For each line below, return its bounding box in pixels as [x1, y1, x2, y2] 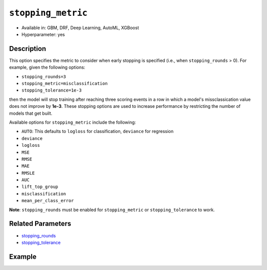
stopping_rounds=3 [21, 74, 66, 79]
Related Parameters [9, 220, 72, 228]
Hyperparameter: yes [21, 31, 65, 37]
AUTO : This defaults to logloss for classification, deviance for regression [21, 129, 174, 135]
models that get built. [9, 110, 53, 116]
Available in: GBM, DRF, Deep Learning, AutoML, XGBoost [21, 25, 139, 31]
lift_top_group [21, 184, 59, 190]
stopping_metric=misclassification [21, 81, 108, 87]
